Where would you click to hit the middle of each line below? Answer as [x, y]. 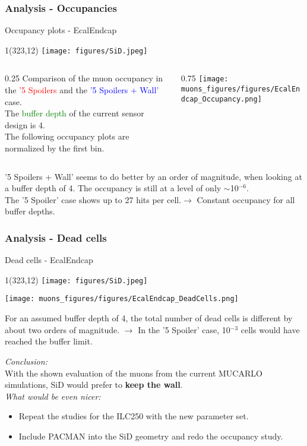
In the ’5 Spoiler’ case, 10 [184, 329]
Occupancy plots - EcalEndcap [61, 30]
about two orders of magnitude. [62, 329]
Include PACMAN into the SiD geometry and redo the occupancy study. [151, 436]
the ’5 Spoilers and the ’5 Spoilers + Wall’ [82, 90]
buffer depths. [30, 211]
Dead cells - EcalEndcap [49, 260]
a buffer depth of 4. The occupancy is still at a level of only [113, 188]
